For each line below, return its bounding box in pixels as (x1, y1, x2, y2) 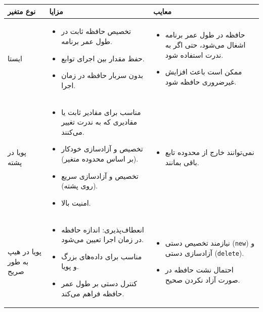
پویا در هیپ (8, 246, 41, 256)
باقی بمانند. (165, 157, 199, 167)
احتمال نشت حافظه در (165, 264, 234, 275)
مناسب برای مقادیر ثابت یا (61, 106, 141, 117)
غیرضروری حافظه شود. (165, 76, 237, 87)
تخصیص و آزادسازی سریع (61, 170, 139, 181)
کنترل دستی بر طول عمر (61, 278, 138, 288)
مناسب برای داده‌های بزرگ (61, 251, 142, 261)
